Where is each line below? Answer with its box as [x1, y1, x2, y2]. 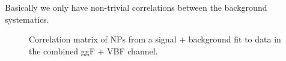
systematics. [5, 13, 49, 25]
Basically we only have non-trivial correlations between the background [5, 1, 267, 13]
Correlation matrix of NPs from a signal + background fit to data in [29, 33, 281, 45]
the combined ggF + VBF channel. [29, 44, 158, 57]
